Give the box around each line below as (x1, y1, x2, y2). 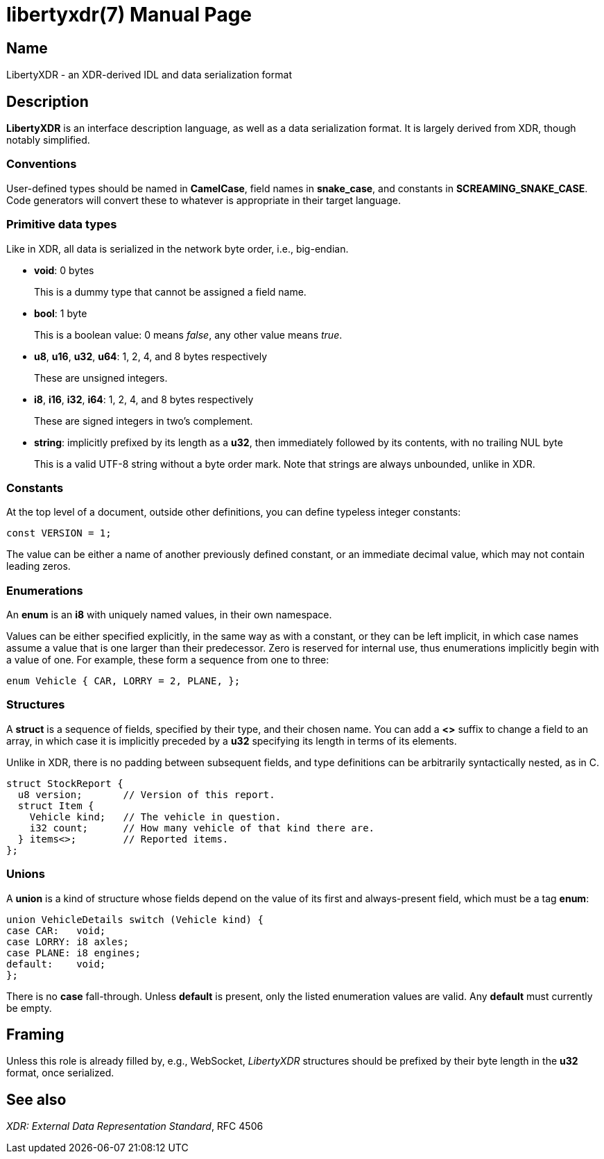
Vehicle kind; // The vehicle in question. (29, 811, 282, 822)
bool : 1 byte (34, 307, 87, 319)
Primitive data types (6, 217, 117, 232)
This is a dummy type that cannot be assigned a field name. (34, 285, 307, 298)
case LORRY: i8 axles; (6, 936, 130, 947)
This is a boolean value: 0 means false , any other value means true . (34, 328, 343, 341)
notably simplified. (6, 134, 90, 146)
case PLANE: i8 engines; (6, 947, 141, 958)
